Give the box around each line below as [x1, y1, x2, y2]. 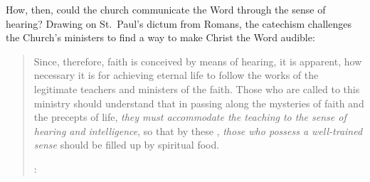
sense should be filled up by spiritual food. [33, 137, 220, 152]
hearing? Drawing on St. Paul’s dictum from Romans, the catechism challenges [6, 16, 351, 31]
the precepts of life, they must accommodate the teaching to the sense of [33, 109, 347, 124]
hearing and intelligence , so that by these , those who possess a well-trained [33, 123, 363, 138]
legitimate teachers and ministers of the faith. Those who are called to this [33, 81, 360, 96]
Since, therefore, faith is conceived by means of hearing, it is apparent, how [33, 53, 362, 68]
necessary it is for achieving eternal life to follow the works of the [33, 68, 319, 82]
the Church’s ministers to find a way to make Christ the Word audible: [6, 30, 315, 45]
